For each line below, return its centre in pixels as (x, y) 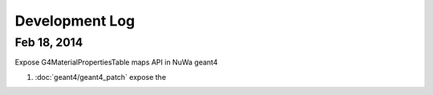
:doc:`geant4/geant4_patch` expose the (101, 77)
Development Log (75, 21)
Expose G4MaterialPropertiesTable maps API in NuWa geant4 (116, 62)
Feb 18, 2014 (49, 42)
